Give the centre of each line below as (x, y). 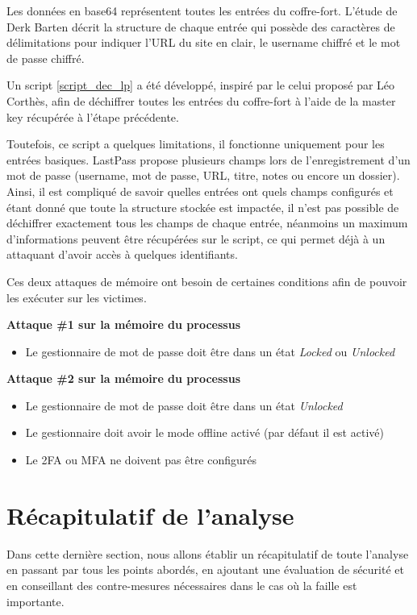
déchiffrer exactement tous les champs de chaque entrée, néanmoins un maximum (207, 223)
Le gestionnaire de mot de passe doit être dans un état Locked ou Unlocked (210, 351)
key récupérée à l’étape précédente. (93, 116)
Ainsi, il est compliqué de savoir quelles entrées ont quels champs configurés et (200, 191)
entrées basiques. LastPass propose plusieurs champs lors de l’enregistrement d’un (208, 159)
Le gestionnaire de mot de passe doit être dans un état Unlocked (184, 405)
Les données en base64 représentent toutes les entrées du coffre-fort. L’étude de (202, 10)
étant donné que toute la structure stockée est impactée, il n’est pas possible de (203, 207)
